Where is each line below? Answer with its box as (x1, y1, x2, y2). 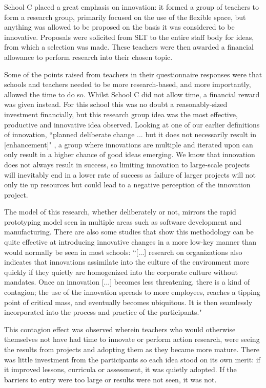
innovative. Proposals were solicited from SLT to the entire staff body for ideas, (4, 31, 254, 42)
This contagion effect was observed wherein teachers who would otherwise (4, 324, 236, 334)
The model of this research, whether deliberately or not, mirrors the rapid (4, 206, 236, 217)
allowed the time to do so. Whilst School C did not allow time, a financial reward (4, 89, 260, 99)
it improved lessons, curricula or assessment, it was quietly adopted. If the (4, 364, 237, 375)
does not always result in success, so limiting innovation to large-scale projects (4, 159, 250, 169)
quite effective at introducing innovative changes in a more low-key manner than (4, 236, 257, 247)
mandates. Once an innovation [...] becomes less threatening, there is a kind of (4, 276, 250, 287)
